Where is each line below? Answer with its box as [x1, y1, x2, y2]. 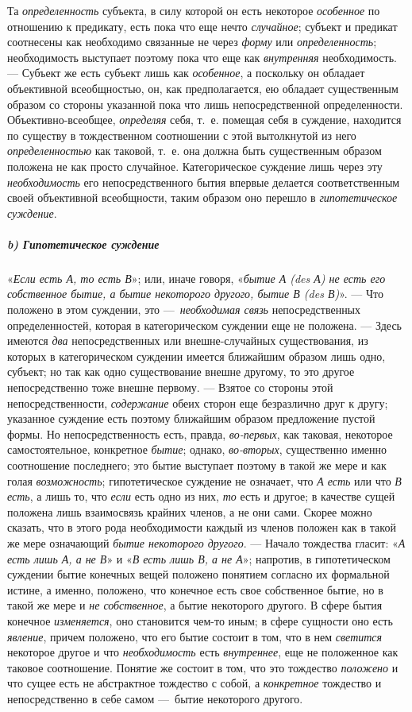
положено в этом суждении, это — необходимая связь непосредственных [7, 301, 361, 318]
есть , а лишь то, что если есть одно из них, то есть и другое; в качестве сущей [7, 488, 395, 505]
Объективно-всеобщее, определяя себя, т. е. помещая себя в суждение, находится [7, 111, 402, 128]
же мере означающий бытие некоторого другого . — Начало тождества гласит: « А [7, 534, 406, 551]
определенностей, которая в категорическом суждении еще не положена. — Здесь [7, 316, 402, 333]
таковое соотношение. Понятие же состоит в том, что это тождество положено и [7, 659, 399, 675]
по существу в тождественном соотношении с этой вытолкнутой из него [7, 126, 356, 143]
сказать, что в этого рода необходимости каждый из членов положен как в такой [7, 519, 396, 536]
